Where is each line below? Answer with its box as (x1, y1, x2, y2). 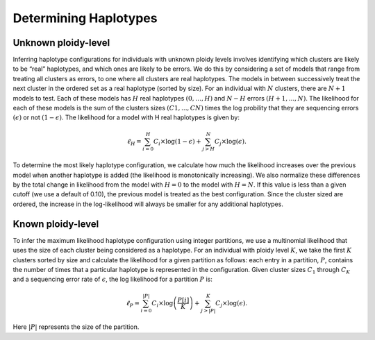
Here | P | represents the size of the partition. (12, 323, 140, 331)
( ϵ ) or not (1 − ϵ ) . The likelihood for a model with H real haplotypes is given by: (12, 113, 240, 121)
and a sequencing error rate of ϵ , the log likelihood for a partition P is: (12, 275, 213, 284)
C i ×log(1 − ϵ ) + (153, 137, 201, 147)
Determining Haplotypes (12, 10, 158, 26)
